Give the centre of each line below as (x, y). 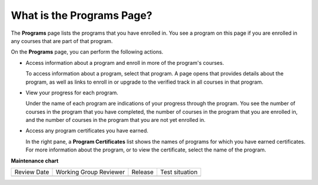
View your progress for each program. (72, 92)
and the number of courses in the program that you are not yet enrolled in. (116, 120)
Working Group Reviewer (90, 172)
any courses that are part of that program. (62, 41)
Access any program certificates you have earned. (87, 131)
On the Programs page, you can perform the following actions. (87, 52)
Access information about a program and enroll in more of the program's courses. (125, 62)
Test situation (179, 172)
